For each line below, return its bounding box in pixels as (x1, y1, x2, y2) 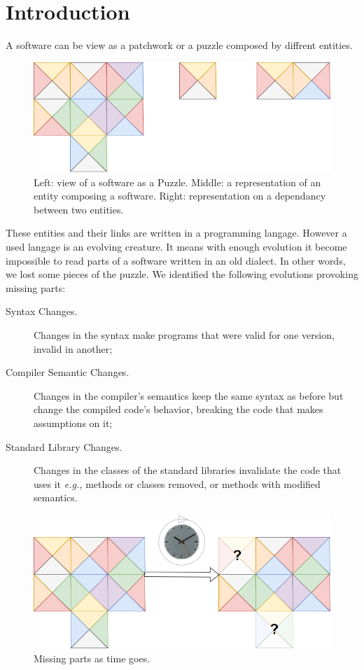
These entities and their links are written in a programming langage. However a (6, 225, 347, 240)
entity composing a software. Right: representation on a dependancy (34, 188, 326, 203)
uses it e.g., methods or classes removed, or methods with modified (34, 476, 321, 491)
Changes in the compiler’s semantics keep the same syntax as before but (34, 388, 344, 403)
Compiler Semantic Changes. (6, 365, 129, 379)
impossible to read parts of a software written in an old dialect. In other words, (6, 253, 346, 267)
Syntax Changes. (6, 304, 78, 319)
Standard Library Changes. (6, 439, 122, 454)
